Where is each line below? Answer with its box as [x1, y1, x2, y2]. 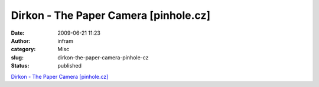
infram [57, 37, 74, 44]
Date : [11, 29, 25, 36]
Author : [11, 37, 31, 44]
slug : [11, 53, 24, 61]
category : [11, 46, 36, 53]
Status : [11, 62, 30, 69]
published [57, 62, 82, 69]
